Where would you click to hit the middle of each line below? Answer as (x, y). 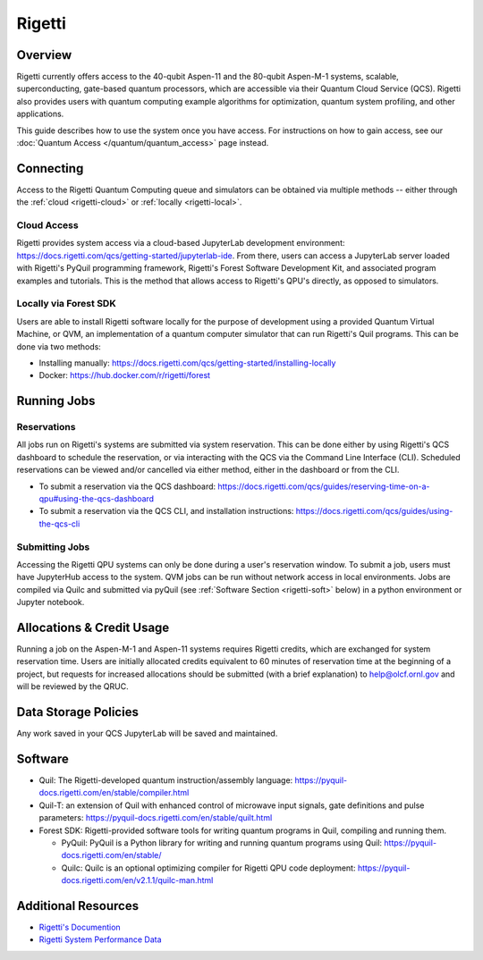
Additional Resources (77, 906)
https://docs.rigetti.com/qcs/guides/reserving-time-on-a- (324, 486)
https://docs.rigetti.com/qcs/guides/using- (374, 511)
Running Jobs (56, 401)
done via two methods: (59, 346)
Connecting (50, 168)
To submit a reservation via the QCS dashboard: (127, 486)
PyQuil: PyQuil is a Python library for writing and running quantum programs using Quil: (222, 842)
